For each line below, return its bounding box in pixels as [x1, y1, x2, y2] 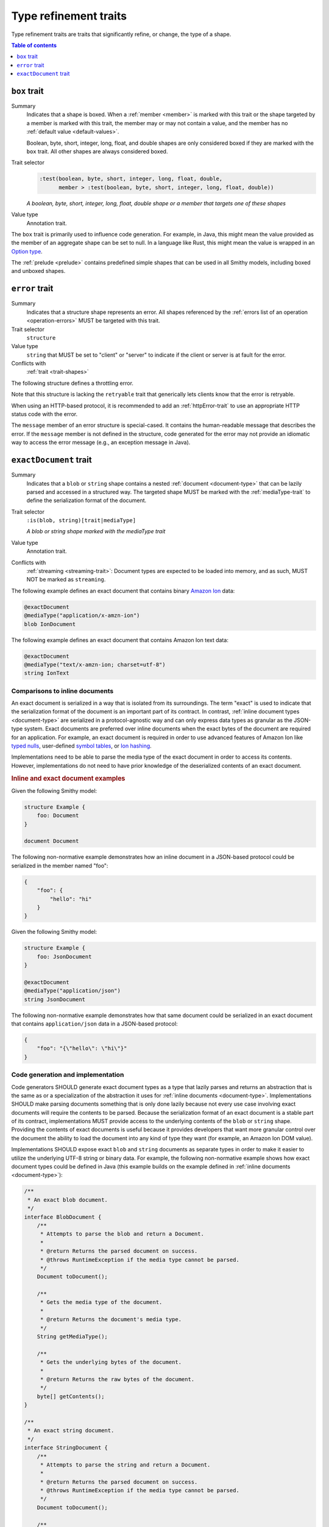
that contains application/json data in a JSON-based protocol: [11, 1020, 178, 1027]
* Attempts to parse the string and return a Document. [40, 1461, 211, 1468]
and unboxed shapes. [11, 268, 66, 275]
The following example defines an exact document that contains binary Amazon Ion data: [11, 587, 235, 594]
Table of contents [11, 42, 57, 49]
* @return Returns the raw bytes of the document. [40, 1376, 195, 1383]
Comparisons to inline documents [11, 687, 114, 695]
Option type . [11, 247, 43, 255]
